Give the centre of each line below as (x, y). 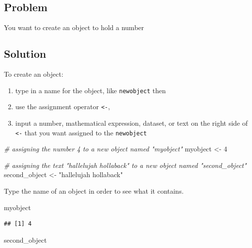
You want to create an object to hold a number (74, 27)
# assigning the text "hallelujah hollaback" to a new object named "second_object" (125, 165)
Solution (25, 54)
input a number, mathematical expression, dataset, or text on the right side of (131, 123)
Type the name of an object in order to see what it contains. (94, 190)
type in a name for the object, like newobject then (91, 90)
